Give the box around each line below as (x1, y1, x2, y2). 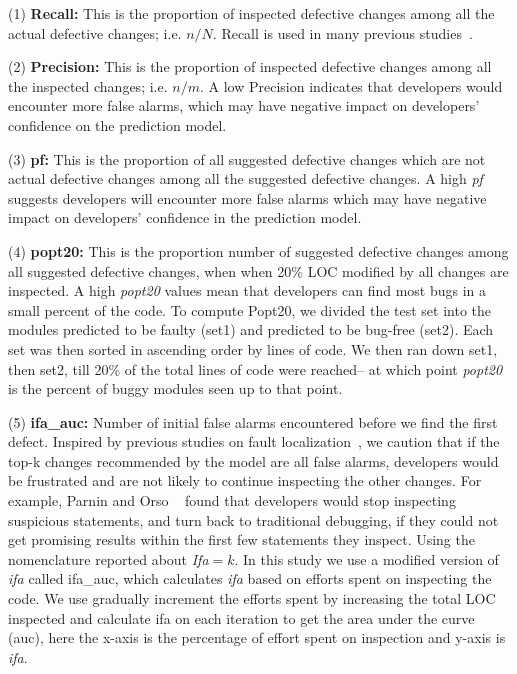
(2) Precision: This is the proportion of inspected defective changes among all (8, 56, 492, 77)
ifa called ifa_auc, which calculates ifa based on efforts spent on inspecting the (8, 568, 492, 589)
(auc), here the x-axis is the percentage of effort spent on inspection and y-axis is (8, 627, 506, 648)
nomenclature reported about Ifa (8, 548, 209, 569)
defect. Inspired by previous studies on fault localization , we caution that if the (8, 431, 500, 452)
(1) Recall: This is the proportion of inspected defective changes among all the (8, 3, 495, 23)
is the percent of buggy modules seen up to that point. (8, 378, 343, 399)
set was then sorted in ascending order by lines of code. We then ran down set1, (8, 338, 498, 359)
